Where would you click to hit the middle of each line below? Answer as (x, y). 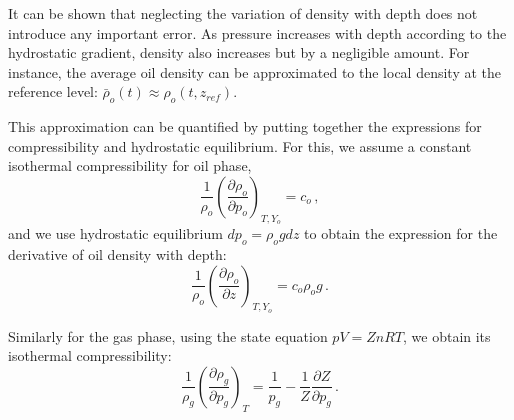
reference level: (53, 91)
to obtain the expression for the (401, 233)
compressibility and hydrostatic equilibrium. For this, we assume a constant (240, 145)
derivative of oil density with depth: (117, 253)
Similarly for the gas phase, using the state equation (168, 335)
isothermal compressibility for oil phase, (130, 165)
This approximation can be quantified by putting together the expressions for (245, 126)
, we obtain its (447, 335)
